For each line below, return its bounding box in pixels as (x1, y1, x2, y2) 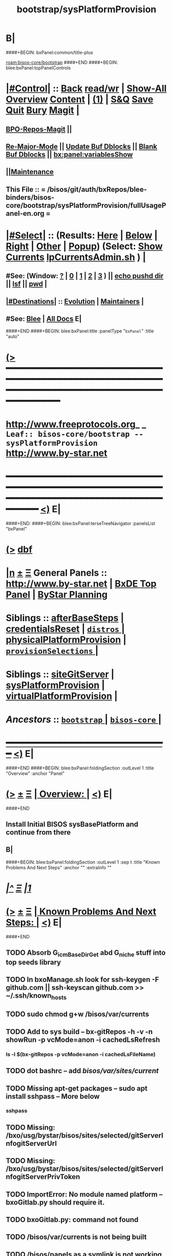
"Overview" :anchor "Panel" (6, 770, 65, 777)
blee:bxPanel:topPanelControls (6, 65, 71, 71)
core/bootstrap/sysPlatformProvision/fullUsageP (6, 201, 166, 210)
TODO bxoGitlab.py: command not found (6, 1216, 139, 1224)
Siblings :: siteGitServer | (6, 668, 115, 680)
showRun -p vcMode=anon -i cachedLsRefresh (6, 1035, 160, 1044)
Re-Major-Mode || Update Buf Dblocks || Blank (6, 142, 158, 151)
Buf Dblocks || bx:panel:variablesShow (6, 150, 133, 159)
